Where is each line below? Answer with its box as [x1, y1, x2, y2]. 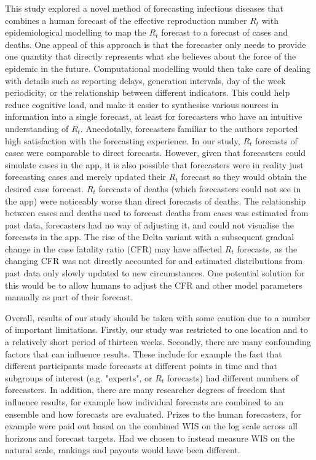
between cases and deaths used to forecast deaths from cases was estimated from [5, 206, 309, 219]
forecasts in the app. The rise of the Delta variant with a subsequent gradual [5, 230, 294, 243]
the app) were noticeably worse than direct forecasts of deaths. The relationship [5, 194, 306, 207]
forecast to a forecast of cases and [161, 26, 288, 39]
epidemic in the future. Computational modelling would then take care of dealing [5, 61, 311, 74]
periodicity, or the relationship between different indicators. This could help [5, 86, 290, 99]
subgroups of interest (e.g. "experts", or [5, 371, 152, 384]
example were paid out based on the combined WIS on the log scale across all [5, 419, 298, 432]
